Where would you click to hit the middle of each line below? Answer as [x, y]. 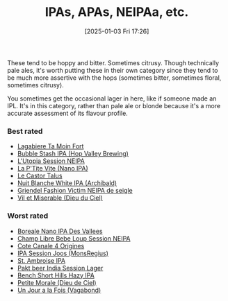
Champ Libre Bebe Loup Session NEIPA [74, 238]
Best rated [25, 131]
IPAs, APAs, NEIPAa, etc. [117, 12]
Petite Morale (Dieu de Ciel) [57, 282]
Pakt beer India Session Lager [60, 268]
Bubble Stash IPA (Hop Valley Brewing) [73, 154]
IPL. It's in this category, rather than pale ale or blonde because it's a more [114, 105]
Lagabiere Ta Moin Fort [50, 146]
